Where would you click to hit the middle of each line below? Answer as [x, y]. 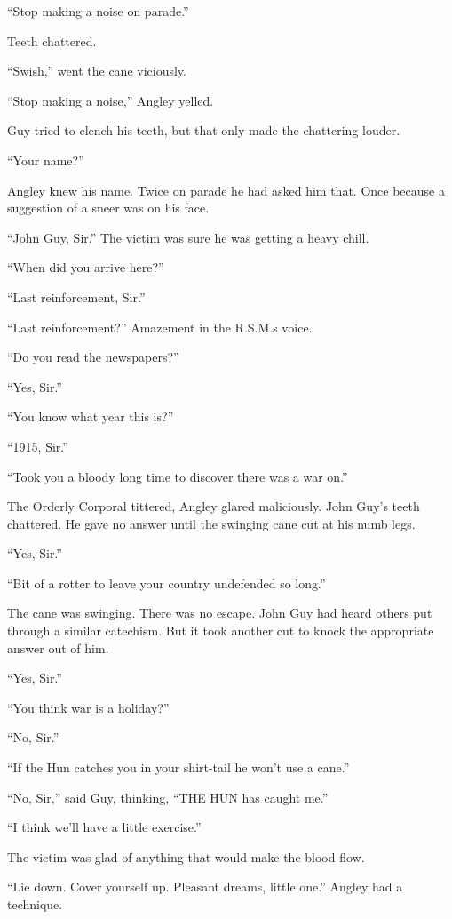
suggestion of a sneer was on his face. [108, 208]
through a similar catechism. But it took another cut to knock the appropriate [221, 631]
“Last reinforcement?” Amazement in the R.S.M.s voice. [160, 327]
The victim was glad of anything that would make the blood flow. [186, 856]
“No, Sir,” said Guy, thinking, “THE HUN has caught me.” [168, 797]
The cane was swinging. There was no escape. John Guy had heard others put [220, 613]
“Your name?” [46, 160]
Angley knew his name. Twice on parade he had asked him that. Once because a [226, 190]
